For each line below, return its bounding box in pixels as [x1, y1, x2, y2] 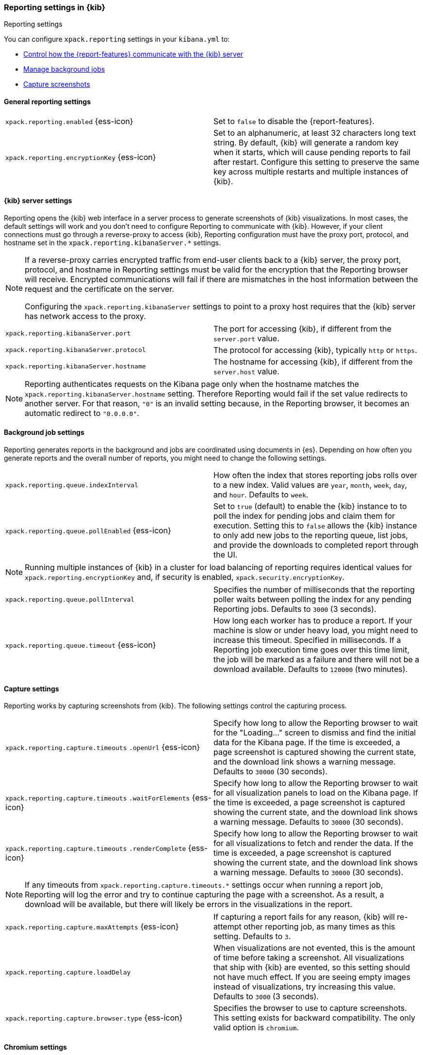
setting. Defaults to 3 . [213, 931, 291, 942]
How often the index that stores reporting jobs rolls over [213, 470, 417, 480]
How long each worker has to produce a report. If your [213, 616, 412, 626]
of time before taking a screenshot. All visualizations [213, 953, 405, 963]
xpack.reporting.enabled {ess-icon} [5, 116, 133, 126]
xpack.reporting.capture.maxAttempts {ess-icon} [5, 922, 179, 932]
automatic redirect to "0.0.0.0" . [25, 408, 139, 418]
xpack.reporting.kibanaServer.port [5, 330, 131, 337]
